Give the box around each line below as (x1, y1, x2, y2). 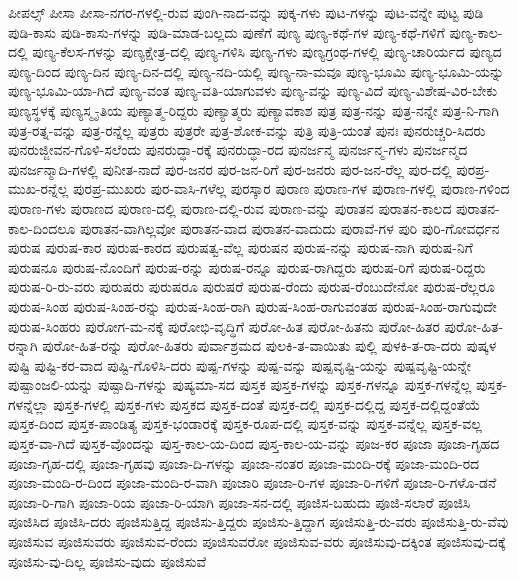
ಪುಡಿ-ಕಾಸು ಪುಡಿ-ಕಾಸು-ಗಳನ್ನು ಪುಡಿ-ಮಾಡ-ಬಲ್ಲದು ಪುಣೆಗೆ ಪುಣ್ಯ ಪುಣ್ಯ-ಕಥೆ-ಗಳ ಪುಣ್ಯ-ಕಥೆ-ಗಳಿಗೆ (8, 21, 445, 42)
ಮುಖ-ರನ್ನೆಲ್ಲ (8, 178, 69, 199)
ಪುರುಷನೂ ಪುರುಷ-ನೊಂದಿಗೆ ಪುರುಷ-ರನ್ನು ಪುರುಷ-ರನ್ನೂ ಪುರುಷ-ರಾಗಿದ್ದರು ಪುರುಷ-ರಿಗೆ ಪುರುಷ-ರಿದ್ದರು (8, 256, 486, 277)
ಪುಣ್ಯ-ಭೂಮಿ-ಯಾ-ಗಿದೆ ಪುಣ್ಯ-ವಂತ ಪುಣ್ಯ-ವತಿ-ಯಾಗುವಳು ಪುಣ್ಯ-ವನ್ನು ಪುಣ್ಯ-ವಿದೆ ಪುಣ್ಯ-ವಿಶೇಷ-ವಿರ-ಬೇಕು (8, 80, 498, 101)
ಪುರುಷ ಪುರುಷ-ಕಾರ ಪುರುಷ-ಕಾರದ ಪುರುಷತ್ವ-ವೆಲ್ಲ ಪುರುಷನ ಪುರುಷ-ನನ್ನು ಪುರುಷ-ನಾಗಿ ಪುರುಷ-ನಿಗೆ (8, 237, 473, 258)
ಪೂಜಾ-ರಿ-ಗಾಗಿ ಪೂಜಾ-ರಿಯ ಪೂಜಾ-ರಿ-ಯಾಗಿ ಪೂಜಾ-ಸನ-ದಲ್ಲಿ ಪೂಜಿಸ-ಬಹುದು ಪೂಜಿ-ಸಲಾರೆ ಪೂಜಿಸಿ (8, 491, 471, 512)
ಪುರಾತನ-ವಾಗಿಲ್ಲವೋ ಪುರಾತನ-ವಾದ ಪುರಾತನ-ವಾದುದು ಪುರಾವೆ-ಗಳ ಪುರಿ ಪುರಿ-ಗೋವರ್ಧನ (79, 217, 500, 238)
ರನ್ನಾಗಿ (8, 335, 38, 356)
